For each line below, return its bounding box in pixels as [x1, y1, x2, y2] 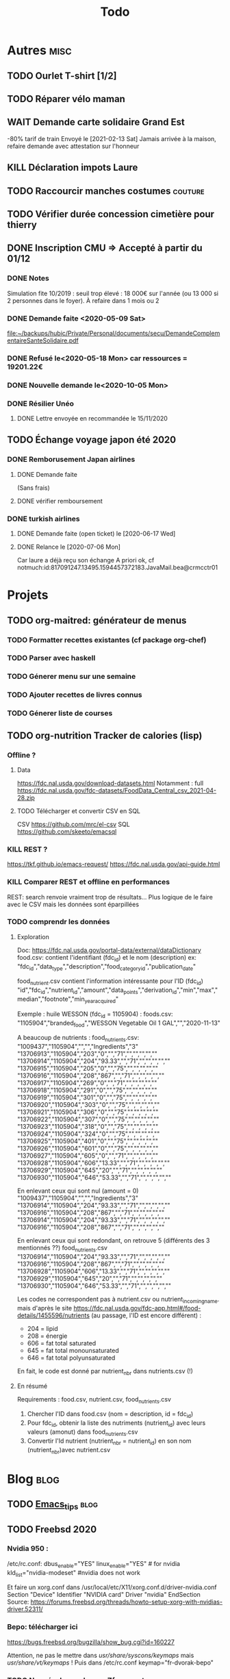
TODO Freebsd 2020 [7, 1523, 97, 1535]
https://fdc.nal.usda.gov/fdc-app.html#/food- [73, 1304, 201, 1312]
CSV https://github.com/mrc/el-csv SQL [16, 820, 130, 828]
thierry [7, 219, 38, 230]
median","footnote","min [16, 995, 86, 1004]
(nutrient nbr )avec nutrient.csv [27, 1445, 111, 1456]
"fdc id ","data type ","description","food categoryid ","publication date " [16, 962, 196, 972]
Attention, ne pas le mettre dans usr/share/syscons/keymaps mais [7, 1651, 194, 1659]
